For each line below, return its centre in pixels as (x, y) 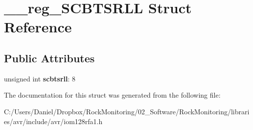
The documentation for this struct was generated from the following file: (112, 95)
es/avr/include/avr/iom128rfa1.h (53, 121)
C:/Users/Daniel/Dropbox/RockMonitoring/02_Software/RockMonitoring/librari (127, 111)
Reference (38, 27)
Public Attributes (49, 58)
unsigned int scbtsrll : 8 (40, 78)
